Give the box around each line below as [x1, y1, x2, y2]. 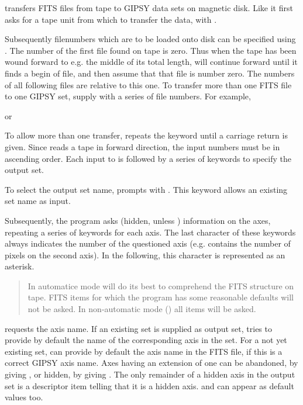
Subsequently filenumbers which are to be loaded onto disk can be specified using [5, 33, 296, 45]
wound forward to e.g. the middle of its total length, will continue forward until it [5, 56, 298, 68]
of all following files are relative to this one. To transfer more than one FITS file [5, 78, 292, 91]
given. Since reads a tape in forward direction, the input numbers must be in [5, 140, 280, 153]
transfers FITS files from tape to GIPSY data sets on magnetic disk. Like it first [5, 2, 293, 13]
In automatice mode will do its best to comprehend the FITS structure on [27, 279, 294, 292]
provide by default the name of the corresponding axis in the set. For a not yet [5, 334, 287, 346]
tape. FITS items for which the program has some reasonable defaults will [27, 291, 294, 303]
